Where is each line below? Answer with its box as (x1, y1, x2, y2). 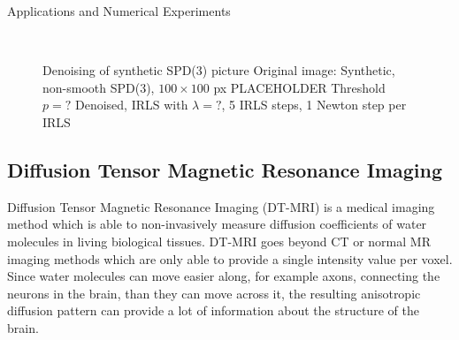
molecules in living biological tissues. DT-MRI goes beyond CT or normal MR (7, 231, 431, 250)
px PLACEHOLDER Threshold (213, 78, 386, 96)
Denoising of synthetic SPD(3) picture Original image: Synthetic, (42, 61, 395, 79)
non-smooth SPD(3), (42, 78, 155, 96)
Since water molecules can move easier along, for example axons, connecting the (7, 267, 440, 285)
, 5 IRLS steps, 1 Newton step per (221, 95, 407, 114)
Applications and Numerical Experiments (7, 2, 231, 19)
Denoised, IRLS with (74, 95, 188, 114)
